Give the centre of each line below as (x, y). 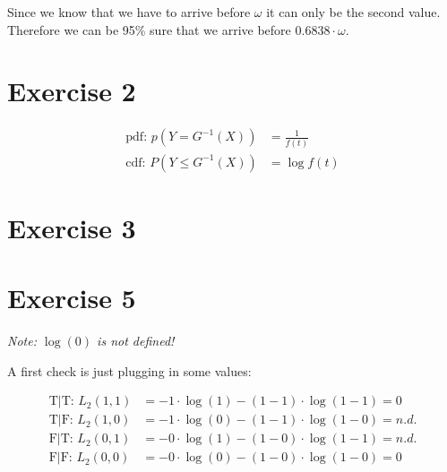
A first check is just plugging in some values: (129, 370)
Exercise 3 (72, 227)
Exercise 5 (72, 298)
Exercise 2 (72, 91)
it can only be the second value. (353, 12)
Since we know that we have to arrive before (129, 12)
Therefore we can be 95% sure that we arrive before (149, 29)
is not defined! (136, 341)
